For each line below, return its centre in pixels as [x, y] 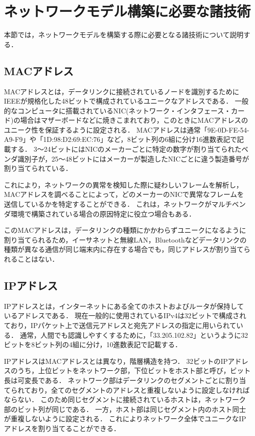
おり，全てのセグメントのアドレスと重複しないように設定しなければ [140, 390]
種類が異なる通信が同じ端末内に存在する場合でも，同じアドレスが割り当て [124, 249]
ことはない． [38, 259]
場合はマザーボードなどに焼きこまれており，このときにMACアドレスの [134, 120]
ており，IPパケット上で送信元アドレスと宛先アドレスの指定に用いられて [120, 325]
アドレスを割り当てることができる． [62, 428]
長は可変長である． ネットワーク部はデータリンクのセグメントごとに [115, 380]
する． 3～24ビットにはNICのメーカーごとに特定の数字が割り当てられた [126, 149]
